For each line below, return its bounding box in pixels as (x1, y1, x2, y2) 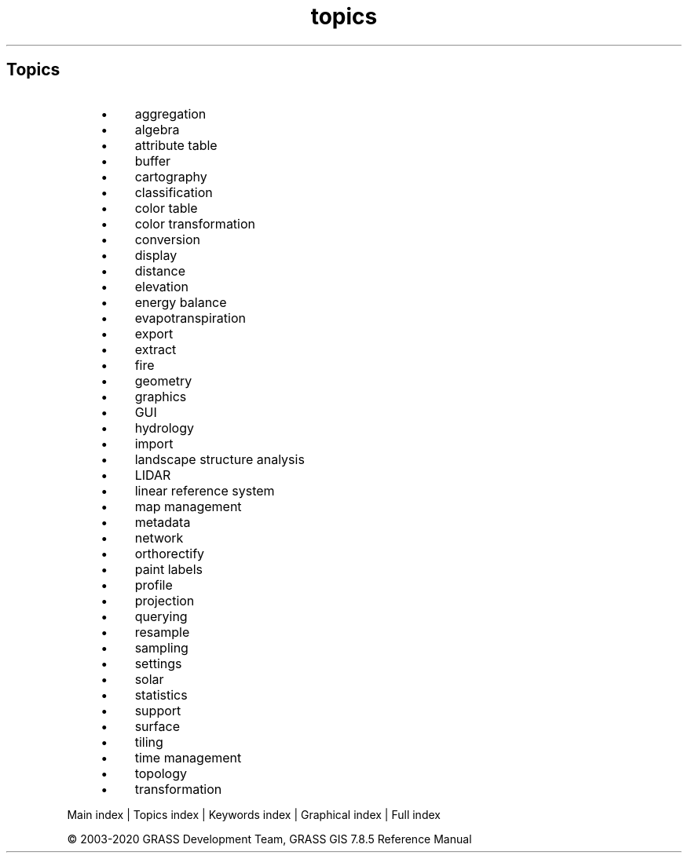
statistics (134, 686, 188, 703)
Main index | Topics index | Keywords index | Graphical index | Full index (67, 807, 441, 821)
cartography (134, 168, 207, 185)
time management (134, 749, 242, 766)
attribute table (134, 137, 218, 153)
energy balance (134, 294, 227, 310)
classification (134, 184, 213, 200)
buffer (134, 152, 171, 169)
